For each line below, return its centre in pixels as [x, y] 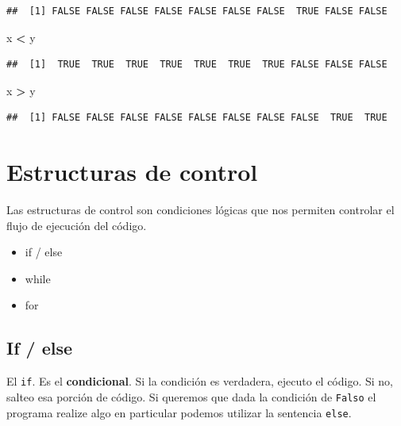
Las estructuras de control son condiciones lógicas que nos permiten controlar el [200, 210]
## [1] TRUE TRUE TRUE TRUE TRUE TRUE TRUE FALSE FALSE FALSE [197, 65]
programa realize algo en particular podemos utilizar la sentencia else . [179, 412]
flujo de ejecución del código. [77, 225]
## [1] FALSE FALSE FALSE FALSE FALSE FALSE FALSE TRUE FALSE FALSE [197, 11]
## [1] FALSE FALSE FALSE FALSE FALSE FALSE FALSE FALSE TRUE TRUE [197, 118]
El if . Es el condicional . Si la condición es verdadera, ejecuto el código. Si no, [200, 381]
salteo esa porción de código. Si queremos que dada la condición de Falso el [191, 396]
